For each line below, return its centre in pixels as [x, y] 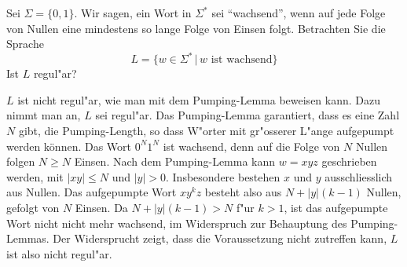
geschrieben [349, 161]
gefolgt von [33, 208]
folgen [21, 161]
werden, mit [35, 176]
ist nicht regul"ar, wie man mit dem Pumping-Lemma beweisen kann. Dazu [199, 99]
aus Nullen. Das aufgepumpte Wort [92, 192]
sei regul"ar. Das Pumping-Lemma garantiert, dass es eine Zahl [247, 115]
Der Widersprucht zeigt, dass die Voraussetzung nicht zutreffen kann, [220, 238]
